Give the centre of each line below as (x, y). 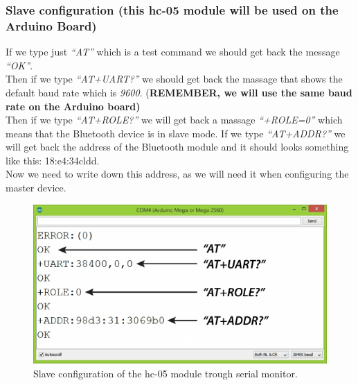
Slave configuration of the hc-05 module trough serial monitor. (165, 373)
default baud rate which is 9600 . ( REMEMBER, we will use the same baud (179, 92)
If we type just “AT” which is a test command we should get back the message (173, 52)
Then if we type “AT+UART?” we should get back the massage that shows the (174, 79)
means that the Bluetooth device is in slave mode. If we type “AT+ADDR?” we (176, 133)
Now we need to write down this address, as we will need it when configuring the (177, 174)
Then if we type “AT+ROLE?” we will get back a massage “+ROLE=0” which (174, 120)
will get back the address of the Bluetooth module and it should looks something (177, 147)
